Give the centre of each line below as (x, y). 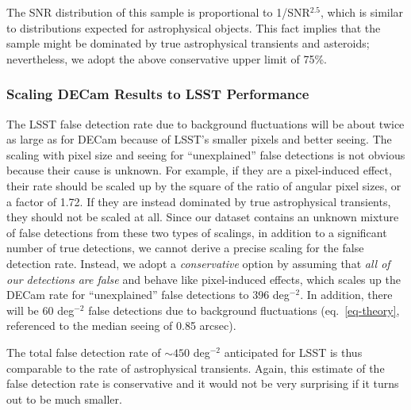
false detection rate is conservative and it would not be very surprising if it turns (203, 383)
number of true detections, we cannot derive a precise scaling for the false (185, 248)
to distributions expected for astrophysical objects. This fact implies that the (194, 27)
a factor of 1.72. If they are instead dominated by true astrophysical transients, (199, 201)
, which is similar (362, 12)
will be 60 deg (40, 310)
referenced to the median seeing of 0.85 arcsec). (121, 326)
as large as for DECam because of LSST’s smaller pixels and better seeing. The (199, 139)
